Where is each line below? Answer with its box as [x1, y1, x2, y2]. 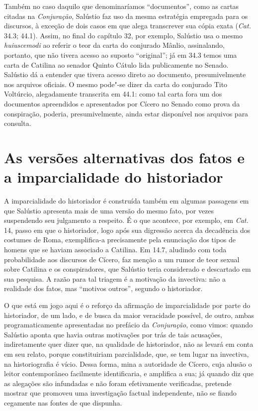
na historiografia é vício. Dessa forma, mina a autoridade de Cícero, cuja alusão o [4, 358, 252, 369]
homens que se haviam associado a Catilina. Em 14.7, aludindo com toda [4, 244, 227, 254]
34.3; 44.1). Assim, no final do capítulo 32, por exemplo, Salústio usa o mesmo [4, 30, 243, 40]
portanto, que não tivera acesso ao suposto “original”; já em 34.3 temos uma [4, 49, 237, 60]
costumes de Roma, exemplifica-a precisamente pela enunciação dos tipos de [4, 234, 236, 245]
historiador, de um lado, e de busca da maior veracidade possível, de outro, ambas [4, 309, 255, 320]
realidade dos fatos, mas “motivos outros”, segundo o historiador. [4, 283, 203, 294]
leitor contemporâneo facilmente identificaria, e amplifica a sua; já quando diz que [4, 368, 254, 379]
